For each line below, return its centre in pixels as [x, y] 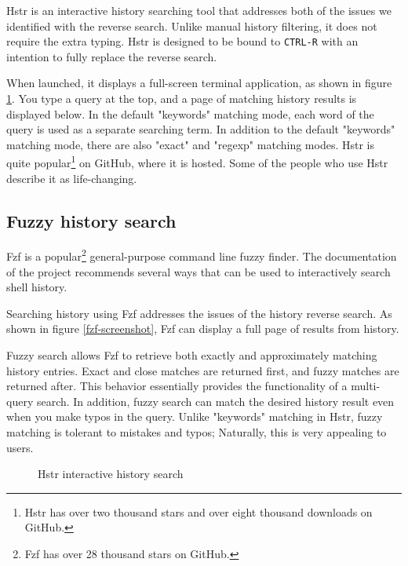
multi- [366, 386]
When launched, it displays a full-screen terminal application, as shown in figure [199, 83]
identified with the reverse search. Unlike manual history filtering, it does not [192, 26]
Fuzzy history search [91, 220]
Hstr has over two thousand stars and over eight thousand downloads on [199, 511]
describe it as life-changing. [72, 178]
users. [20, 447]
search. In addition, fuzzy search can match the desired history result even [215, 401]
